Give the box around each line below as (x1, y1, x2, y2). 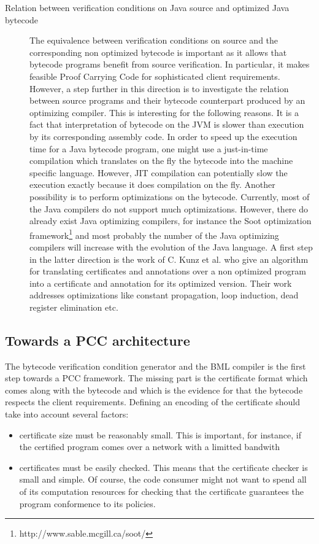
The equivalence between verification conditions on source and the (29, 34, 279, 47)
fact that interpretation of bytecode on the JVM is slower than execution (29, 118, 304, 131)
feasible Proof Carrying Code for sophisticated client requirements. (29, 69, 280, 82)
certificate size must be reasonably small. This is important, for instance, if (19, 428, 301, 441)
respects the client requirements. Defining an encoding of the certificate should (5, 395, 300, 408)
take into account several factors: (5, 408, 129, 421)
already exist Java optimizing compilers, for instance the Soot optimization (29, 214, 312, 227)
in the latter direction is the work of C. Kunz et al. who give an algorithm (29, 252, 309, 265)
